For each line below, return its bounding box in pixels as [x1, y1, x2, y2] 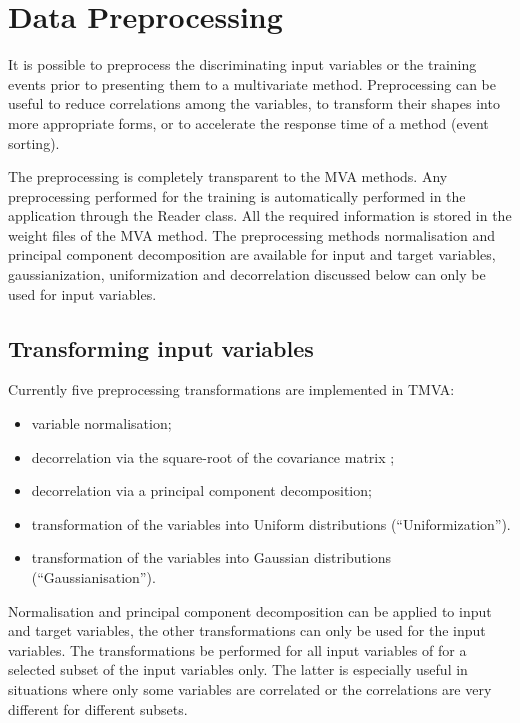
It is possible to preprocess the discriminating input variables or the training [8, 54, 477, 75]
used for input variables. [8, 283, 157, 304]
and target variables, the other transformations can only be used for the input [8, 620, 486, 641]
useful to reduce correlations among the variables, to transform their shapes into [8, 93, 500, 114]
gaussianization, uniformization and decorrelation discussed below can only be [8, 264, 486, 285]
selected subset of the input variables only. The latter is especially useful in [8, 659, 468, 680]
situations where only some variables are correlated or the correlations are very [8, 678, 492, 699]
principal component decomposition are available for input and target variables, [8, 244, 496, 265]
